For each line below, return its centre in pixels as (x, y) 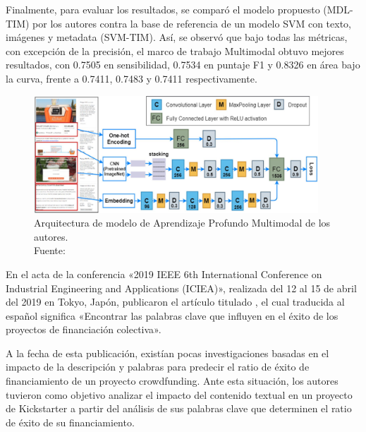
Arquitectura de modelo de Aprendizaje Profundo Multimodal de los (182, 223)
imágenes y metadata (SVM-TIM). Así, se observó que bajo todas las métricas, (177, 37)
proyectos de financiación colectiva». (84, 329)
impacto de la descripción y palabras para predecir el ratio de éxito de (158, 367)
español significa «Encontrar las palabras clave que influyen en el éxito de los (172, 315)
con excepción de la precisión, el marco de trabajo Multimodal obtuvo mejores (175, 50)
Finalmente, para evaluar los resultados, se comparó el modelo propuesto (163, 9)
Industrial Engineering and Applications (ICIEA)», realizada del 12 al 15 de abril (181, 288)
